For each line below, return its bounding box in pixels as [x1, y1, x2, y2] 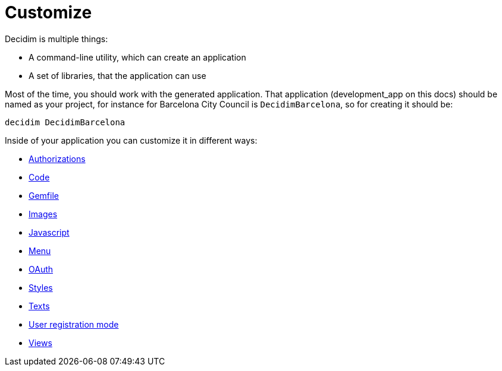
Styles [29, 282, 53, 293]
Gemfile [29, 190, 59, 201]
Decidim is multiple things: [5, 33, 108, 44]
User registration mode [29, 319, 119, 329]
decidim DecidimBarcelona [5, 117, 125, 127]
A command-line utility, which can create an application [29, 52, 246, 62]
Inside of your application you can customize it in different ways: [5, 135, 258, 145]
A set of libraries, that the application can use [29, 70, 206, 81]
